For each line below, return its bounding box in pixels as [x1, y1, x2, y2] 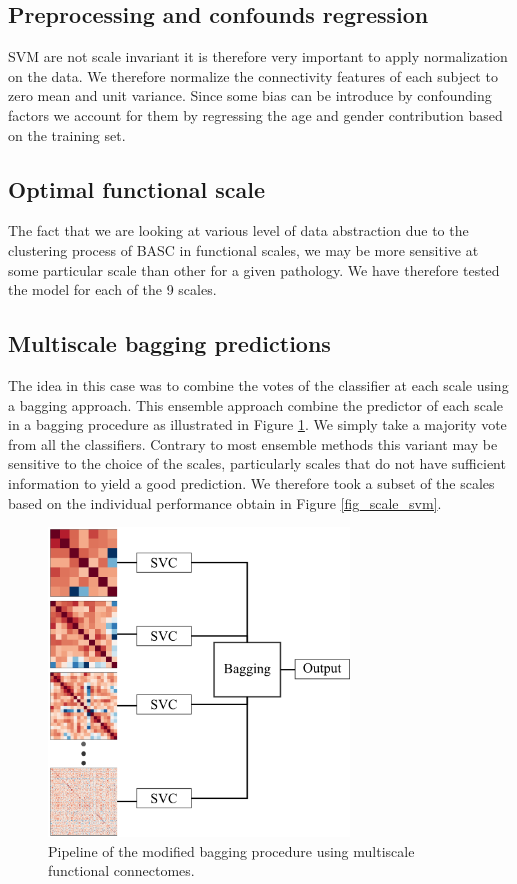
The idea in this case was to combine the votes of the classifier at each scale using [8, 374, 509, 395]
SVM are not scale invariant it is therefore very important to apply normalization [8, 46, 508, 67]
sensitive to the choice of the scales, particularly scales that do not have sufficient [8, 453, 506, 474]
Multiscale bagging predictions [8, 328, 331, 359]
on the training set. [8, 124, 126, 145]
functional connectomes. [48, 860, 195, 881]
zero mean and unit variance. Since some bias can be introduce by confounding [8, 85, 492, 106]
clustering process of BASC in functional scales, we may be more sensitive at [8, 239, 479, 260]
